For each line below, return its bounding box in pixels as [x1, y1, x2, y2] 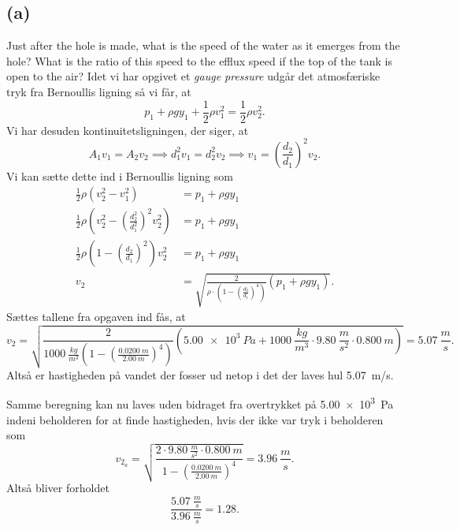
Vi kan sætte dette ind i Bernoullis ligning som [6, 167, 233, 184]
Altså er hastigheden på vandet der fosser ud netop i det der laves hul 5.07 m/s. [6, 366, 394, 383]
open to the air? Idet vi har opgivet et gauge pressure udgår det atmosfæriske [6, 68, 380, 84]
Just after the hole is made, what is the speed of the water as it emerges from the [6, 37, 400, 54]
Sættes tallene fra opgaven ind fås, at [6, 308, 186, 324]
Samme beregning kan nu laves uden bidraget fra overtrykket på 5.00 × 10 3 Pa [6, 394, 394, 412]
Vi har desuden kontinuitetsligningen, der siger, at [6, 121, 249, 138]
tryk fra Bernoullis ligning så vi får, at [6, 83, 191, 99]
